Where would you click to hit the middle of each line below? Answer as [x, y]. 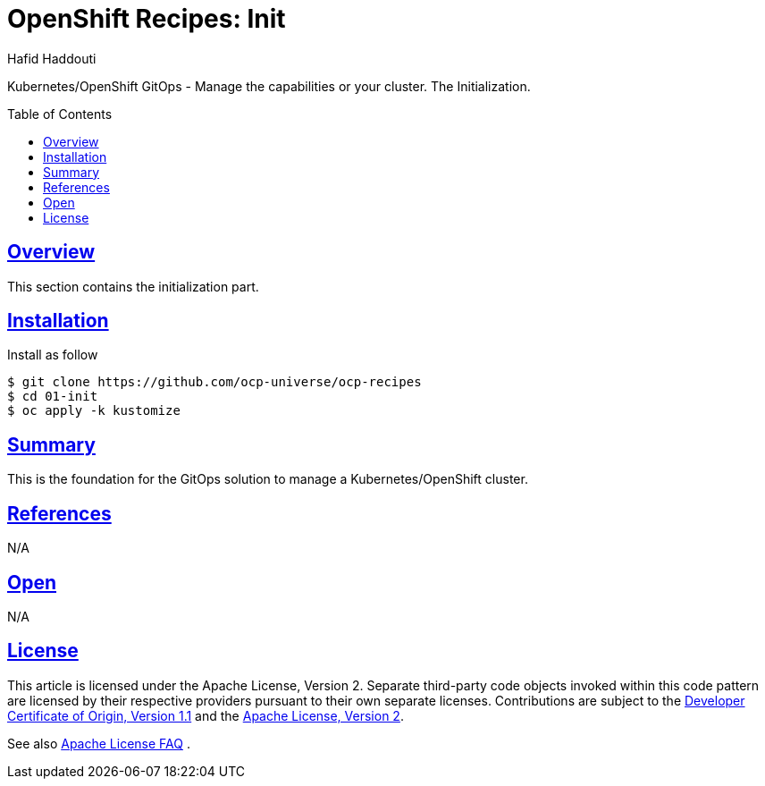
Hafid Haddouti [52, 58]
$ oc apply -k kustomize [94, 411]
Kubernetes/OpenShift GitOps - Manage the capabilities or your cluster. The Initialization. [269, 86]
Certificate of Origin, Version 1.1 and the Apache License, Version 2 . [206, 715]
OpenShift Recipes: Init [147, 19]
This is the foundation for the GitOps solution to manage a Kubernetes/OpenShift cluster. [268, 479]
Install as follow [53, 355]
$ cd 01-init [53, 397]
